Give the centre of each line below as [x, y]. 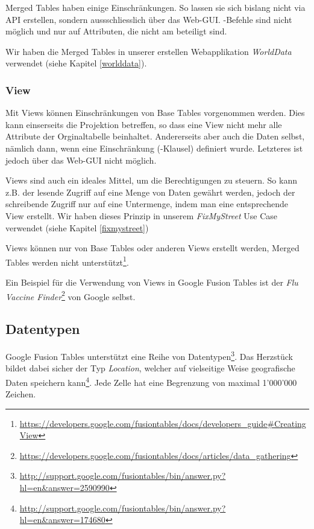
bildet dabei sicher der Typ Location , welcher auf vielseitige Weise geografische [150, 368]
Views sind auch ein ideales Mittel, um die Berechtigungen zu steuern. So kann [151, 180]
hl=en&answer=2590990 [64, 488]
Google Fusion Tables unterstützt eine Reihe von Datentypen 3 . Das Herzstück [149, 355]
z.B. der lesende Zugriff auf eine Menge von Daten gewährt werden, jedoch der [150, 192]
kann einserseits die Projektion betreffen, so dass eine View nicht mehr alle [144, 124]
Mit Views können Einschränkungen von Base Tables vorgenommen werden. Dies [155, 113]
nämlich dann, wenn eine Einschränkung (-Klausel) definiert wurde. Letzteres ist [154, 148]
